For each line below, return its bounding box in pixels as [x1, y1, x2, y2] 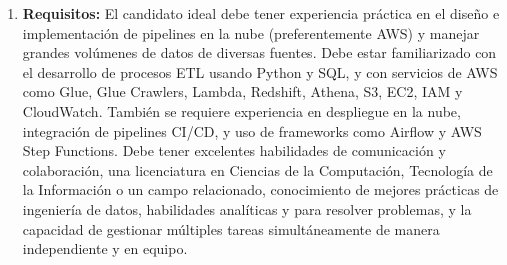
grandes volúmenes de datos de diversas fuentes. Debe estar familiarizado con [22, 42, 497, 63]
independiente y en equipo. [22, 238, 188, 259]
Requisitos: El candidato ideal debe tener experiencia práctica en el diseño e [22, 3, 500, 23]
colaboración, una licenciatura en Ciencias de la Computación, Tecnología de [22, 159, 493, 180]
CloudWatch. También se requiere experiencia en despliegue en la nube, [22, 100, 461, 121]
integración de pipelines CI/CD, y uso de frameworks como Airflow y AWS [22, 120, 482, 141]
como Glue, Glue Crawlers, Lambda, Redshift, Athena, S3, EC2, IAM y [22, 81, 463, 102]
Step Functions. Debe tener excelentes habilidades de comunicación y [22, 140, 446, 161]
